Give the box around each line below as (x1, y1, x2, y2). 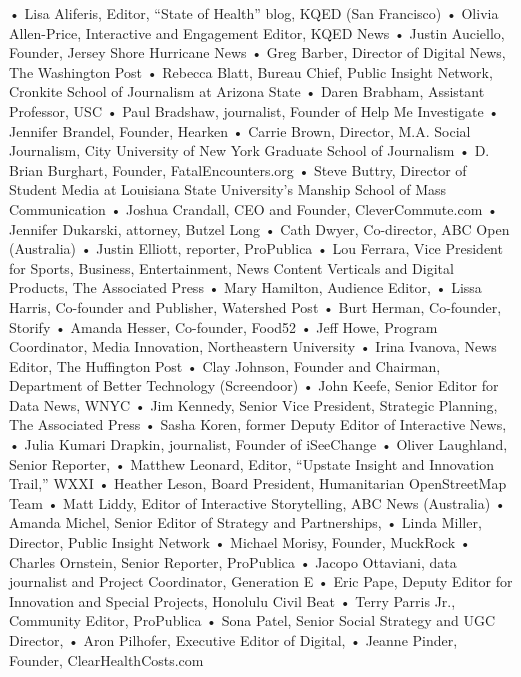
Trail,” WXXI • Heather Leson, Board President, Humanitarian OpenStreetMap (9, 473, 507, 494)
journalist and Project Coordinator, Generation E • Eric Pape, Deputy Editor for (9, 571, 513, 592)
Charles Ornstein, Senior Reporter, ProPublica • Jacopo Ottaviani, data (9, 551, 457, 572)
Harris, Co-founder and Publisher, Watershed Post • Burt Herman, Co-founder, (9, 296, 502, 317)
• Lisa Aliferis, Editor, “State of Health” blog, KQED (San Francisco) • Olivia (9, 3, 499, 23)
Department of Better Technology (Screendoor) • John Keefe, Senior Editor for (9, 375, 499, 396)
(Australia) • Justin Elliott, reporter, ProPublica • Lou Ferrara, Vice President (9, 238, 503, 259)
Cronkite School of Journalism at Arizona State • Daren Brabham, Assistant (9, 81, 485, 102)
